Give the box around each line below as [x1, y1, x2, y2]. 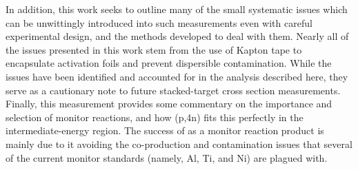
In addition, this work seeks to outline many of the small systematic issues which [6, 2, 348, 16]
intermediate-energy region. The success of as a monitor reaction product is [6, 123, 324, 138]
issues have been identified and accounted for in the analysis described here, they [6, 69, 348, 83]
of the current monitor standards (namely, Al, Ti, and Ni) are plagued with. [6, 150, 328, 164]
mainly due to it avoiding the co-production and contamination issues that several [6, 136, 352, 151]
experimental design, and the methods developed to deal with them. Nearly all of [6, 29, 349, 43]
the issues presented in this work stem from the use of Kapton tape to [6, 42, 302, 56]
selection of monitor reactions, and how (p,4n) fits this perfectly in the [6, 109, 304, 124]
